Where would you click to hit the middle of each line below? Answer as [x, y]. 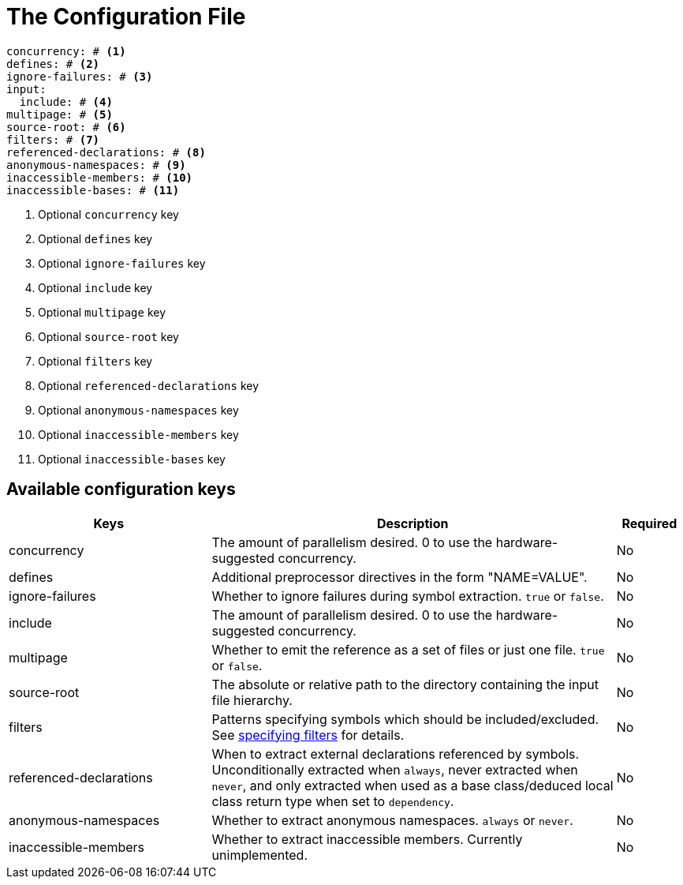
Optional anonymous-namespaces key [138, 410]
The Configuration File [126, 17]
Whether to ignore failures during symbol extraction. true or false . [408, 596]
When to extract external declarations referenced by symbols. [396, 754]
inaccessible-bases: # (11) [93, 190]
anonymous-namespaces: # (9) [96, 165]
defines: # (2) [53, 64]
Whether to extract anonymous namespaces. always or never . [392, 820]
